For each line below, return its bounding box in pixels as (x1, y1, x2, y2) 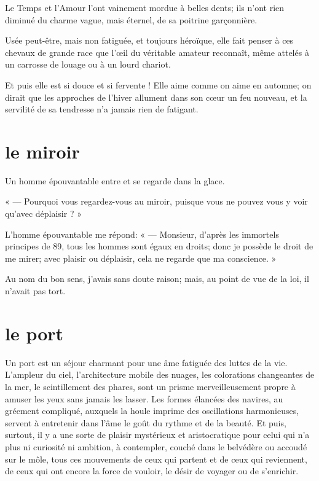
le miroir (5, 138, 80, 163)
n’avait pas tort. (5, 284, 66, 297)
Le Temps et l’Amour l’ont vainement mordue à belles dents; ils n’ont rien (5, 1, 285, 14)
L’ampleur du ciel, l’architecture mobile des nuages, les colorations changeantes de (5, 368, 315, 381)
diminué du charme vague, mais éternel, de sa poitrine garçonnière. (5, 13, 258, 26)
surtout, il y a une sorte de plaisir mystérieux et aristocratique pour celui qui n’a (5, 428, 310, 441)
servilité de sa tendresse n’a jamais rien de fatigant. (5, 103, 199, 115)
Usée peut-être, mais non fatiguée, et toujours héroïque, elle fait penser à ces (5, 34, 294, 47)
